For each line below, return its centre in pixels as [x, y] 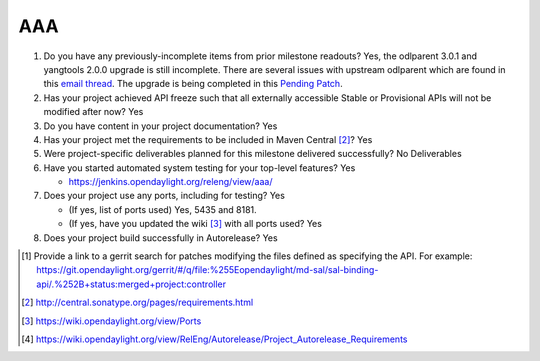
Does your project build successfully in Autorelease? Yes [161, 237]
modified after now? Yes [93, 112]
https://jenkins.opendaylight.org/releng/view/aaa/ [170, 182]
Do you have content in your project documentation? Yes [160, 126]
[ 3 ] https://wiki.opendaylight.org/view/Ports [111, 321]
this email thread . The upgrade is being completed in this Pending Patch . [193, 84]
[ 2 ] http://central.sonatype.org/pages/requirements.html [137, 302]
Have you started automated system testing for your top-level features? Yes [199, 167]
